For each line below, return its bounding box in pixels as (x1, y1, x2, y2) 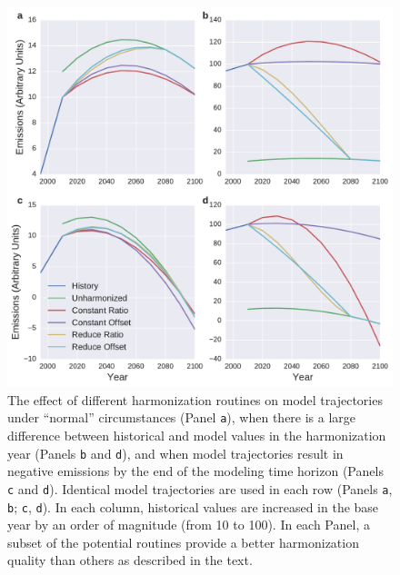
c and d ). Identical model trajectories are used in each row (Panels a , (7, 479, 393, 498)
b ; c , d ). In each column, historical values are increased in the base (7, 497, 379, 516)
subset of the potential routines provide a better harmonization (7, 532, 359, 551)
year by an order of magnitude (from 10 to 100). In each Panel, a (7, 515, 370, 534)
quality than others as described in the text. (7, 550, 253, 570)
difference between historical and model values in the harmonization (7, 426, 386, 445)
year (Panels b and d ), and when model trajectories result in (7, 443, 344, 462)
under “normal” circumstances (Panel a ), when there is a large (7, 408, 356, 427)
